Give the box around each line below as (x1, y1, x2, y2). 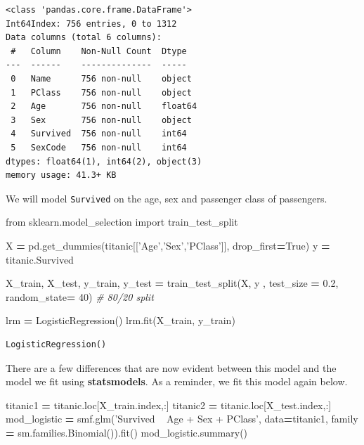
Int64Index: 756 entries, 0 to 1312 (6, 18, 177, 29)
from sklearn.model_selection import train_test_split (6, 214, 238, 229)
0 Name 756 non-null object (11, 73, 192, 84)
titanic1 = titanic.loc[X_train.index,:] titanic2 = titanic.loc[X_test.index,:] (6, 397, 332, 412)
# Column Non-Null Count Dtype (11, 46, 187, 56)
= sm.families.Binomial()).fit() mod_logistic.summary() (6, 425, 248, 439)
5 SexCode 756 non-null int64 (11, 142, 187, 153)
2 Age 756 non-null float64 (11, 101, 197, 112)
